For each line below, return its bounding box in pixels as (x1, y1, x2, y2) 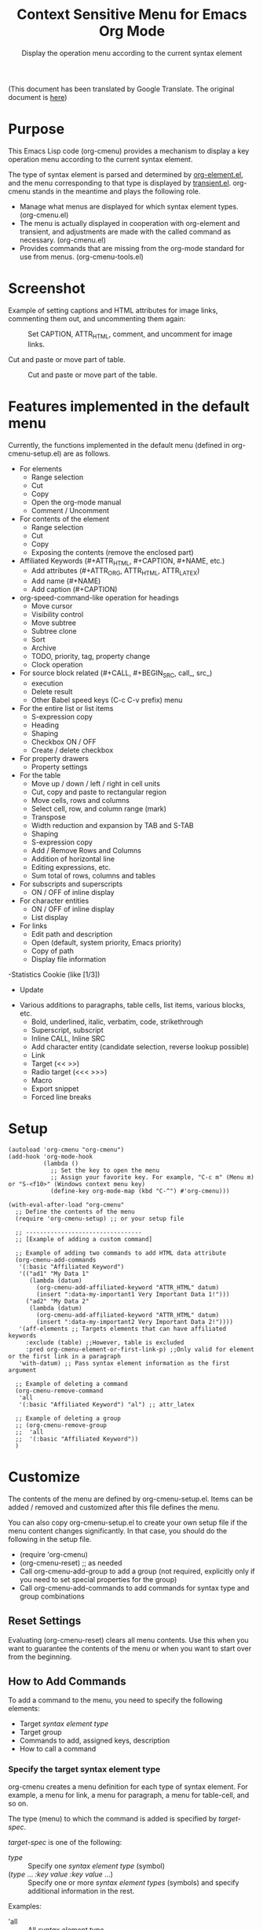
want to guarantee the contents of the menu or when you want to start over (8, 1643, 252, 1653)
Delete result (31, 686, 73, 696)
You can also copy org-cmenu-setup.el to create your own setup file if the (8, 1518, 247, 1527)
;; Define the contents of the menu (15, 1207, 135, 1215)
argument (8, 1366, 37, 1374)
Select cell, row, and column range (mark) (31, 804, 167, 813)
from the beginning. (8, 1651, 72, 1662)
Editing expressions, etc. (31, 862, 111, 871)
